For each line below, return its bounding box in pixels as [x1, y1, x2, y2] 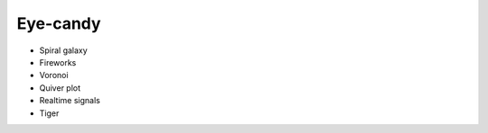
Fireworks [39, 57, 77, 67]
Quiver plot [39, 82, 81, 93]
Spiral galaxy [39, 45, 88, 56]
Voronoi [39, 70, 69, 81]
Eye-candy [16, 13, 101, 33]
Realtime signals [39, 95, 101, 106]
